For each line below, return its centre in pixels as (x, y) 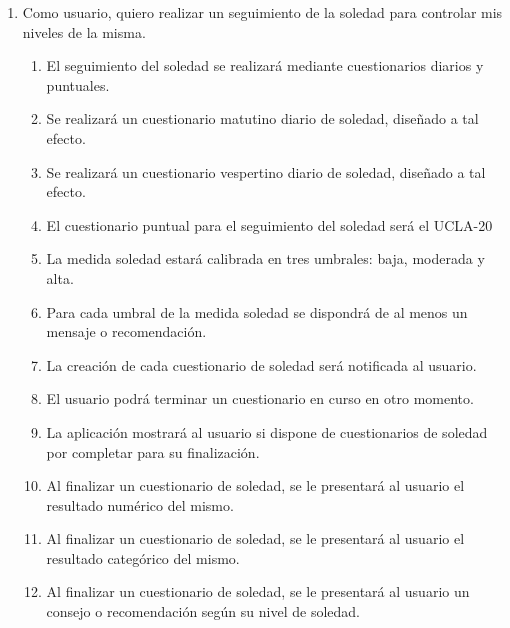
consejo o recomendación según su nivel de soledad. (203, 611)
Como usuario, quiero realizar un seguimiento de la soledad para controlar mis (262, 12)
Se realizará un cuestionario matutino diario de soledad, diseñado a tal (262, 118)
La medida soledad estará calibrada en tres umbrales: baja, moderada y (265, 258)
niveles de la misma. (84, 31)
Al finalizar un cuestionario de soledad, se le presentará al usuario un (258, 591)
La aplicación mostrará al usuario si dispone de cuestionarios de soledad (267, 431)
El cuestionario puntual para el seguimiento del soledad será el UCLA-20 (269, 224)
